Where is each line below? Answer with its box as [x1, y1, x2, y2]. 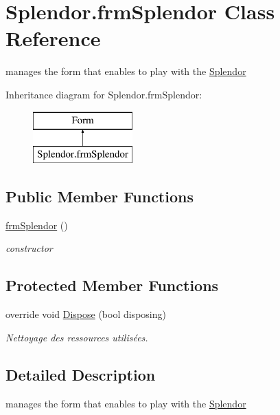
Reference [5, 24, 101, 52]
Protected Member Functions [5, 275, 219, 296]
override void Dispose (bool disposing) [5, 307, 166, 321]
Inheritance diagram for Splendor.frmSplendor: [5, 87, 202, 101]
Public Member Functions [5, 186, 194, 207]
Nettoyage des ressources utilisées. [5, 330, 148, 344]
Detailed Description [5, 363, 156, 385]
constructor [5, 241, 53, 255]
